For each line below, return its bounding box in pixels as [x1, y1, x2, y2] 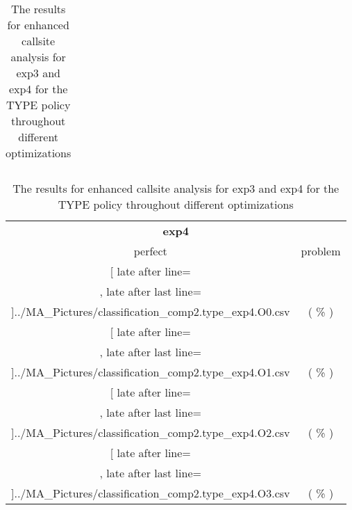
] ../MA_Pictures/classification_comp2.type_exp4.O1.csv [11, 364, 290, 380]
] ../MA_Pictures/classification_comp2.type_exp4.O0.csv [11, 303, 290, 319]
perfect [133, 243, 167, 259]
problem [301, 243, 341, 259]
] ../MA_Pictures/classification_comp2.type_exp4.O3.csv [11, 485, 290, 501]
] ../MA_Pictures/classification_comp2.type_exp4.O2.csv [11, 424, 290, 440]
